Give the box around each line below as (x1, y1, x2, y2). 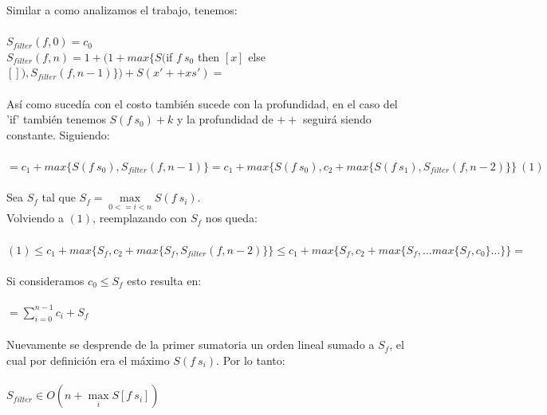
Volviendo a (6, 209, 64, 226)
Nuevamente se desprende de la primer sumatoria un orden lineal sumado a (6, 336, 375, 353)
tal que (41, 189, 76, 206)
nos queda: (205, 209, 258, 226)
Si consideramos (6, 272, 85, 288)
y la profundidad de (176, 111, 273, 127)
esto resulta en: (127, 272, 202, 288)
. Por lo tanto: (216, 351, 285, 368)
